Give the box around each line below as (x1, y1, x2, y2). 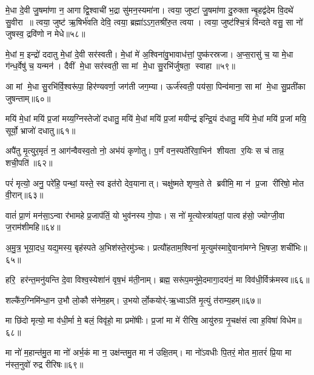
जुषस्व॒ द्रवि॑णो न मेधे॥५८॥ (5, 27, 85, 40)
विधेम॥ (280, 314, 302, 327)
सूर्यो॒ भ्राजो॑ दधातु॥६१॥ (5, 124, 76, 136)
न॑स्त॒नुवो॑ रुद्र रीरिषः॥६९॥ (5, 358, 84, 371)
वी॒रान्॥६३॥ (5, 188, 44, 201)
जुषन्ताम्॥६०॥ (5, 91, 51, 104)
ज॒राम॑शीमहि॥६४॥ (5, 221, 61, 233)
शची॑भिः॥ (280, 241, 307, 253)
